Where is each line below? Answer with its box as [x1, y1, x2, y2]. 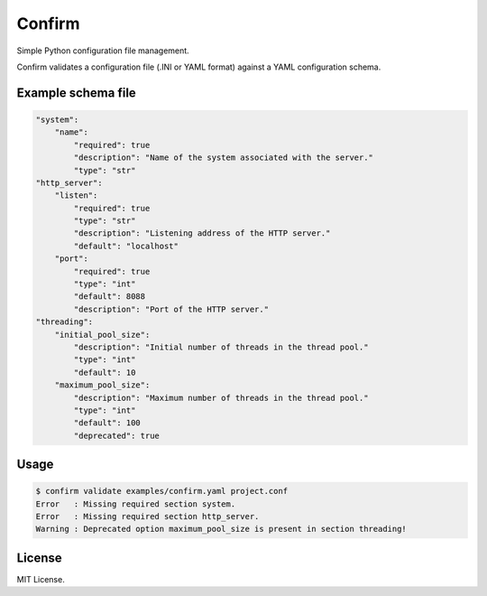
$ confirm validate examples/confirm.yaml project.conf [35, 486, 289, 497]
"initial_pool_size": [54, 330, 151, 340]
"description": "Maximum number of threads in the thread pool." [73, 393, 369, 403]
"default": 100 [73, 418, 142, 428]
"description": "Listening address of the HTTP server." [73, 228, 331, 238]
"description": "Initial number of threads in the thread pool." [73, 341, 369, 352]
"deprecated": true [73, 430, 160, 441]
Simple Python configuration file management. [16, 45, 189, 56]
